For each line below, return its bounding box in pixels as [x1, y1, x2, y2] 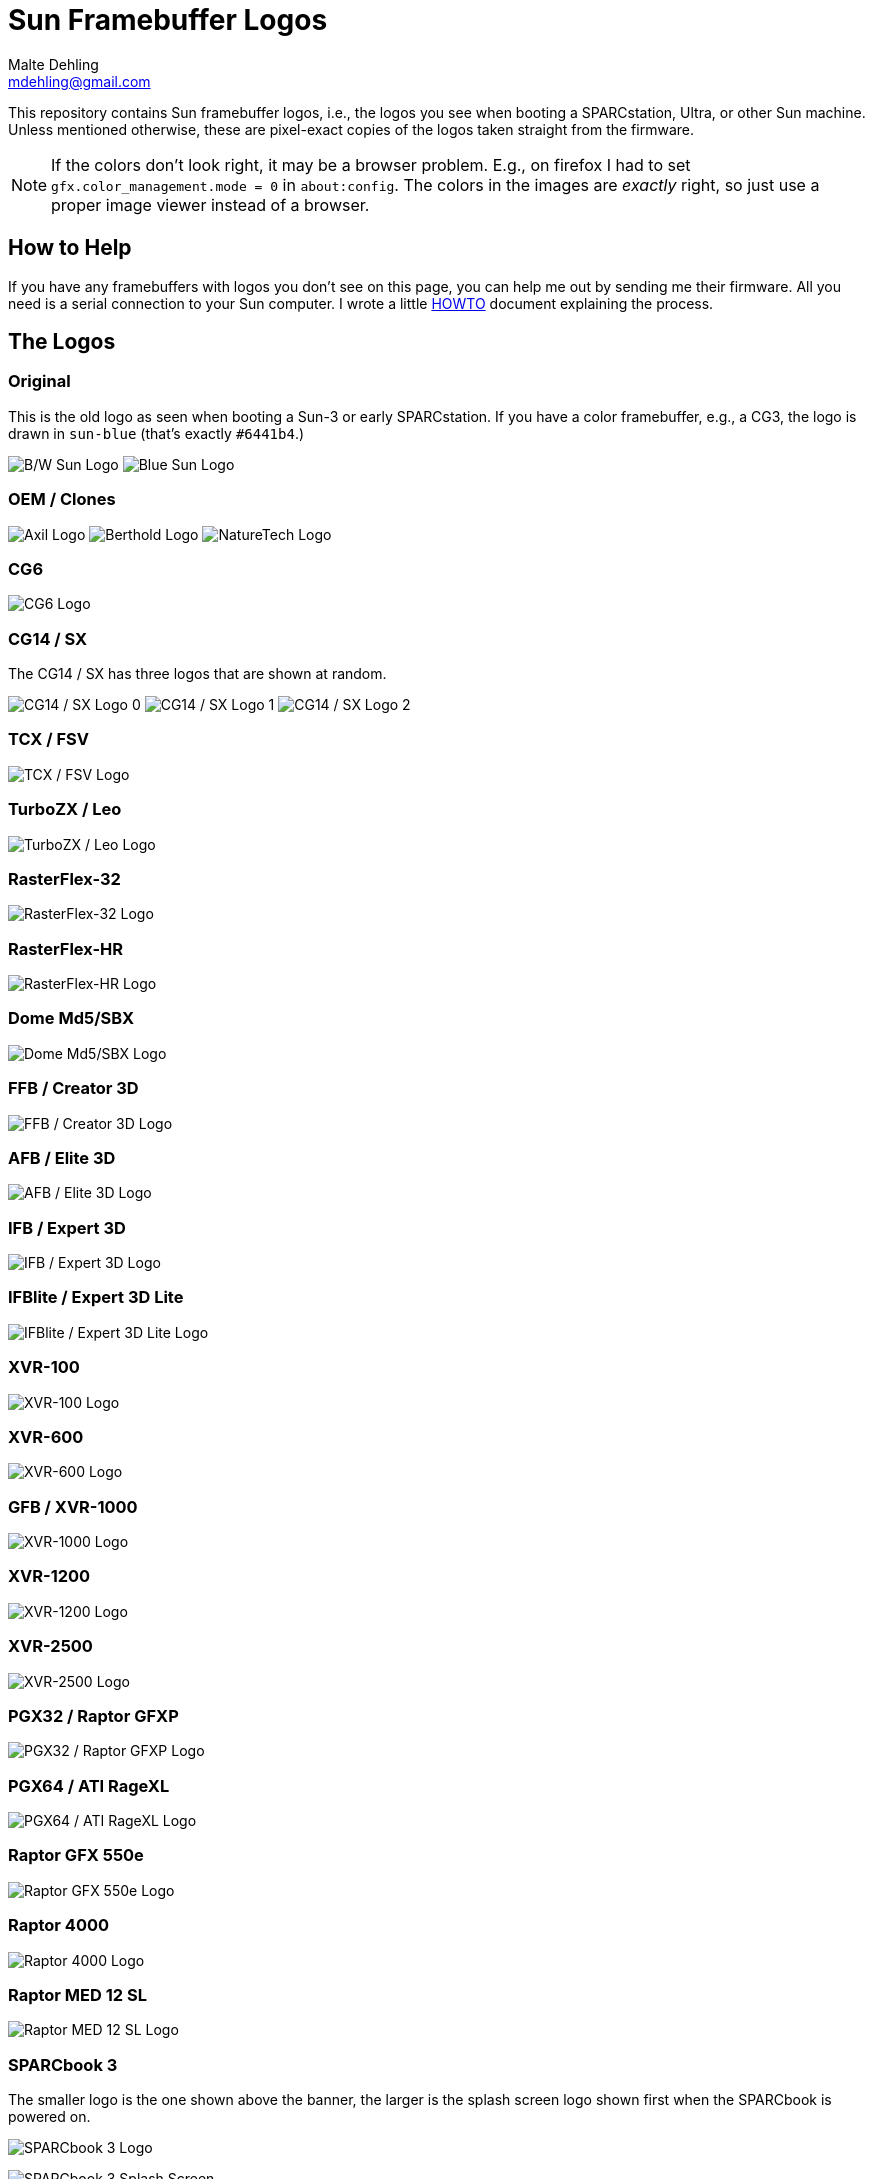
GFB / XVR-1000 [8, 1496, 138, 1517]
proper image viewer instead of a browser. [51, 194, 370, 215]
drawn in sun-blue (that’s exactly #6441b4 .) [8, 424, 305, 442]
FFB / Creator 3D [8, 1078, 139, 1099]
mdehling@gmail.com [8, 72, 151, 90]
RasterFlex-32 [8, 868, 121, 889]
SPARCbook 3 [8, 2054, 118, 2075]
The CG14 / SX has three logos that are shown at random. [8, 665, 387, 683]
